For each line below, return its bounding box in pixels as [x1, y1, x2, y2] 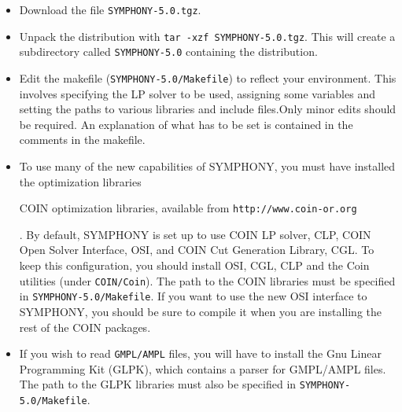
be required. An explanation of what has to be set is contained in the [19, 116, 353, 132]
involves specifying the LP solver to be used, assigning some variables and [19, 85, 375, 101]
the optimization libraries [19, 173, 142, 189]
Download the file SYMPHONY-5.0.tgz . [19, 2, 201, 17]
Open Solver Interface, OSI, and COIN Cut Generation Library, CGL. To [19, 241, 374, 258]
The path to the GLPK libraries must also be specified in [19, 376, 297, 392]
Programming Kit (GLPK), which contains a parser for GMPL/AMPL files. [19, 360, 386, 377]
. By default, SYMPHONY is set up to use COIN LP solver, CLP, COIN [19, 226, 371, 242]
